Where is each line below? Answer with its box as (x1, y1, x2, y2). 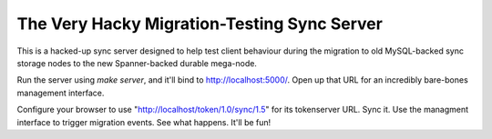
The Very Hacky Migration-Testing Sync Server (16, 14, 383, 34)
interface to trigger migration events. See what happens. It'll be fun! (16, 116, 272, 127)
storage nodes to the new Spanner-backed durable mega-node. (16, 57, 257, 68)
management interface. (16, 87, 105, 98)
